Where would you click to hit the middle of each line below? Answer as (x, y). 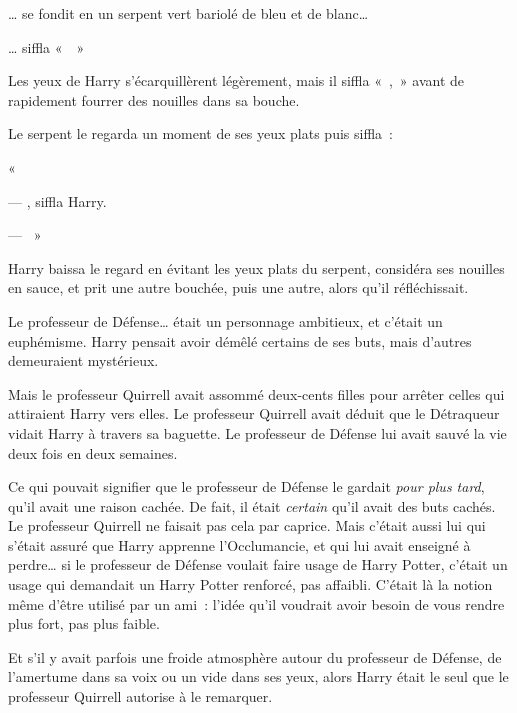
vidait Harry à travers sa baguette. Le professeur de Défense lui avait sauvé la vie (257, 432)
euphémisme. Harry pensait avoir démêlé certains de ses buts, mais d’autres (240, 340)
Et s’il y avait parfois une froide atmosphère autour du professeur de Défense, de (255, 656)
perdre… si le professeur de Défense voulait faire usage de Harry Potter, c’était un (258, 564)
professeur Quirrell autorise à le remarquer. (140, 696)
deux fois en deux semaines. (93, 452)
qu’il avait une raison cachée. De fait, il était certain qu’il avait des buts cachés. (252, 505)
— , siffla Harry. (57, 200)
